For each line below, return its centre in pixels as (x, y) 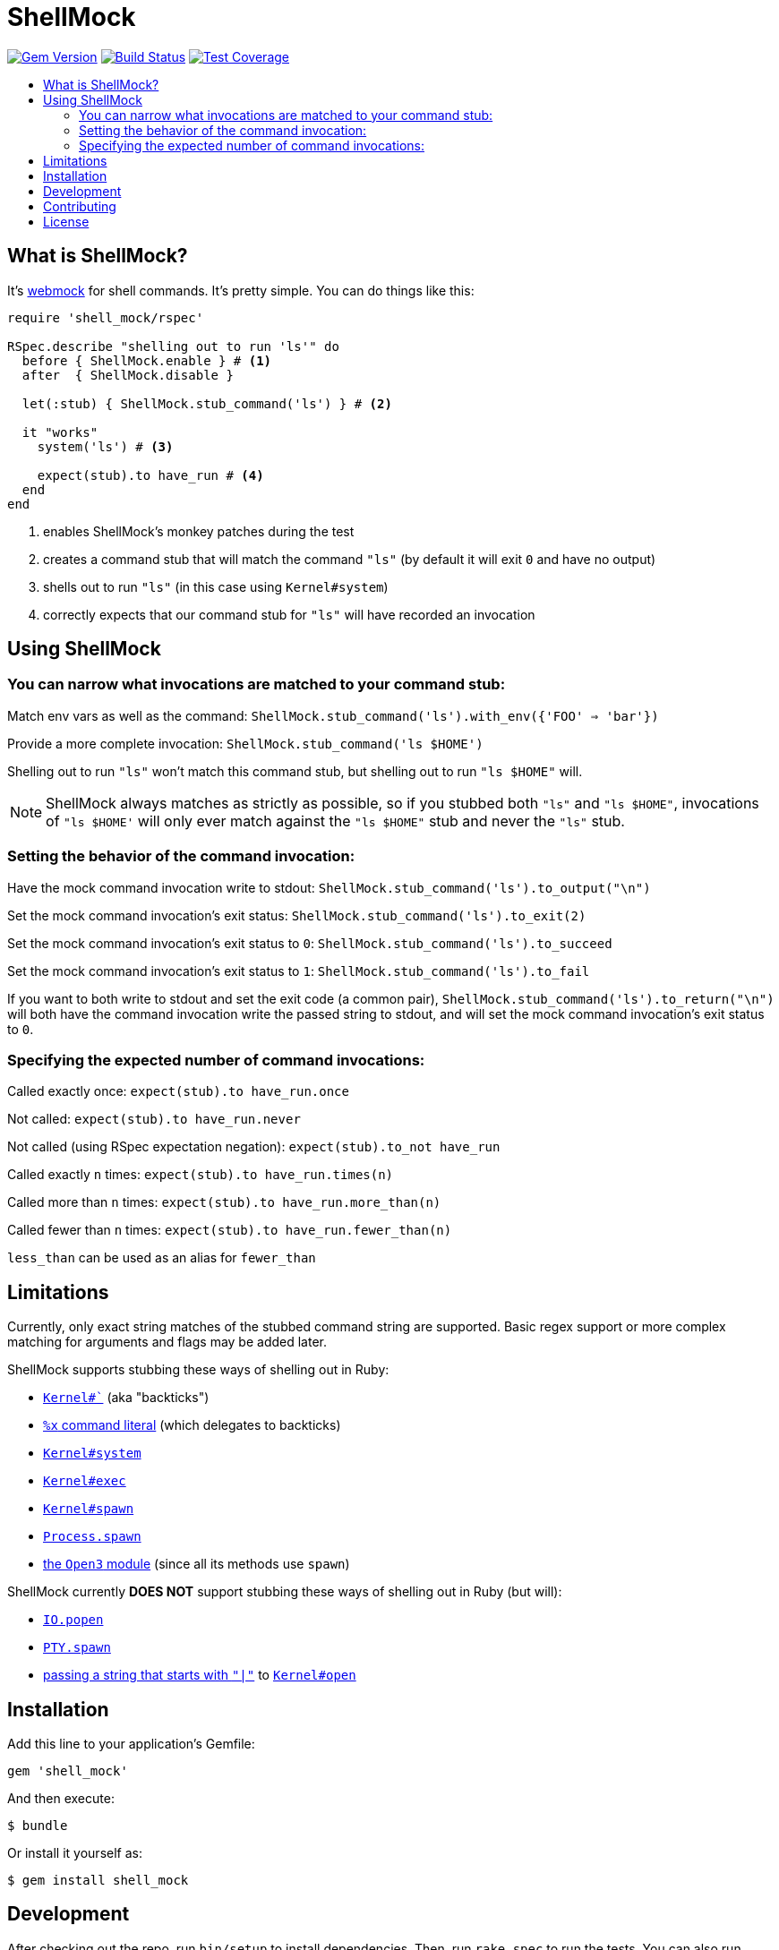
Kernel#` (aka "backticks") (126, 1398)
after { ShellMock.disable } (128, 375)
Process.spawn (92, 1537)
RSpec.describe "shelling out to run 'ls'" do (173, 346)
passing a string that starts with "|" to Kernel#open (200, 1675)
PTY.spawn (77, 1648)
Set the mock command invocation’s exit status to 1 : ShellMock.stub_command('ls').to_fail (299, 971)
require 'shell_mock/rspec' (106, 317)
